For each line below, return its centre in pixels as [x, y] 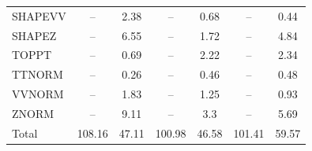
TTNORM [38, 74]
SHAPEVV [39, 15]
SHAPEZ [34, 35]
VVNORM [38, 94]
